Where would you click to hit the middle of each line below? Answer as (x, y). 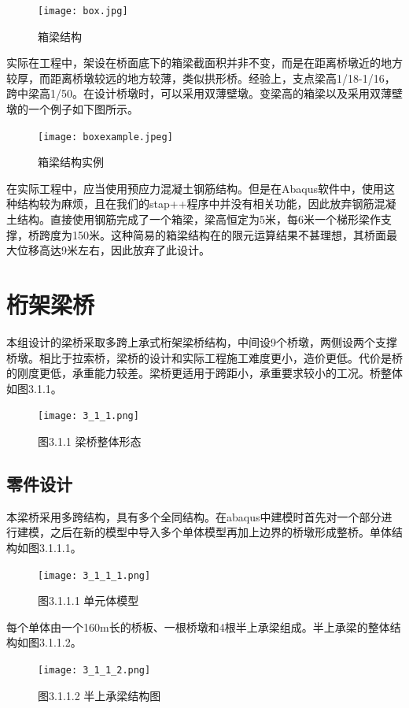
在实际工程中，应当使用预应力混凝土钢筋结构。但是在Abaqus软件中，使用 (195, 188)
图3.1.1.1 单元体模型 (88, 601)
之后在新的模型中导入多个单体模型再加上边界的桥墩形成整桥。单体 (221, 532)
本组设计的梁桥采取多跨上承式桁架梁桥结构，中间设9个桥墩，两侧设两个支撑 (202, 341)
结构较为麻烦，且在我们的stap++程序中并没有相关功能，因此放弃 (184, 204)
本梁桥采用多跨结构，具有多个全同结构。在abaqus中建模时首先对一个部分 (194, 516)
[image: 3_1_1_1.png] (94, 575)
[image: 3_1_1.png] (88, 416)
